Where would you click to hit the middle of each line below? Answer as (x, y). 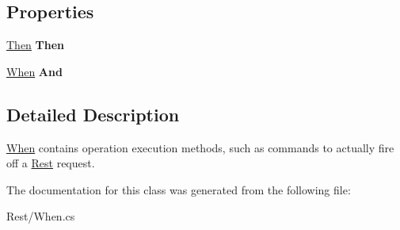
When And (34, 71)
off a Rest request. (51, 163)
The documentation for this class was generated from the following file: (179, 189)
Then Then (36, 45)
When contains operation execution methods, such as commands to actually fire (200, 147)
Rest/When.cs (41, 216)
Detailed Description (93, 114)
